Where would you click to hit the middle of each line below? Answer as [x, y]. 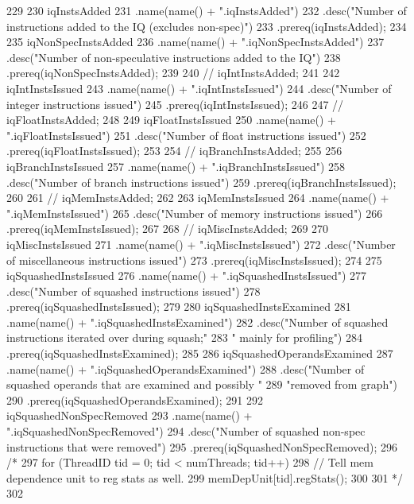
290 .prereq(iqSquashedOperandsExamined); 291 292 [135, 399]
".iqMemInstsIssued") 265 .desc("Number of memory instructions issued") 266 [195, 213]
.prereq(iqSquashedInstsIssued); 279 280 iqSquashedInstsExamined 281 [179, 306]
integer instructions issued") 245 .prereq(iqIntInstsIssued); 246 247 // [175, 104]
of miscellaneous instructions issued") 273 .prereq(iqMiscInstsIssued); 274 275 [194, 260]
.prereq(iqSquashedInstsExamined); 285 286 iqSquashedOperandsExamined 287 [200, 353]
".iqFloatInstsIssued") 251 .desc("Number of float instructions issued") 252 [186, 135]
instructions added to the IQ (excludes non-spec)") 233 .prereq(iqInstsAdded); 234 [207, 26]
